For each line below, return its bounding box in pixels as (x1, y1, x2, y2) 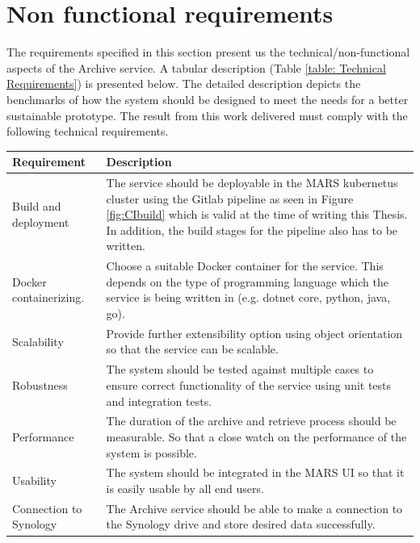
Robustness (12, 376, 68, 393)
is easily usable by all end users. (106, 479, 264, 496)
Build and (12, 198, 61, 215)
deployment (12, 214, 69, 231)
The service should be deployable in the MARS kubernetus (106, 174, 398, 191)
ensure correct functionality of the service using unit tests (106, 376, 392, 393)
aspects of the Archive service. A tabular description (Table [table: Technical (6, 59, 386, 76)
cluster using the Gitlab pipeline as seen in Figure (106, 190, 354, 207)
